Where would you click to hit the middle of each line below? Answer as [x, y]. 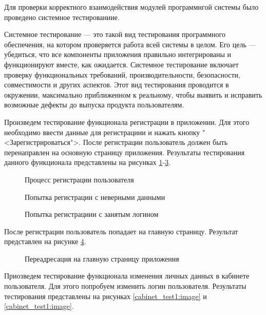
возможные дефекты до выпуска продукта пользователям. [94, 105]
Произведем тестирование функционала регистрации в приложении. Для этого [127, 122]
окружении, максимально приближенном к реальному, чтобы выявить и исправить [133, 94]
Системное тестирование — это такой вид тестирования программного [115, 34]
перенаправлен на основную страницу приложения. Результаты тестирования [125, 152]
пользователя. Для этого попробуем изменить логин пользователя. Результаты [125, 286]
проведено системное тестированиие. [62, 17]
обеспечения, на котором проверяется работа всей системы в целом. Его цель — [130, 44]
